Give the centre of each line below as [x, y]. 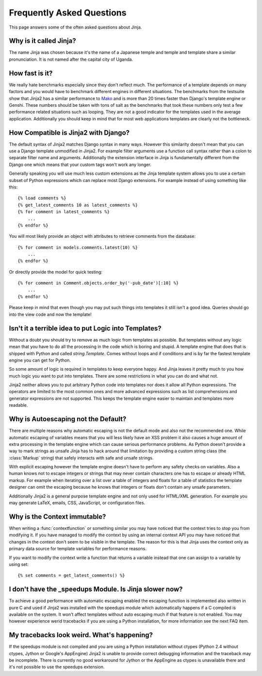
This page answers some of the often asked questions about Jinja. [75, 27]
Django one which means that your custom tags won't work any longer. [80, 165]
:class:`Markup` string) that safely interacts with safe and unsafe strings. [81, 458]
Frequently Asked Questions [68, 13]
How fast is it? [31, 73]
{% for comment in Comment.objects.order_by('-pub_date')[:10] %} [98, 283]
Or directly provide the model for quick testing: [56, 272]
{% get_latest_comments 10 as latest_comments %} [78, 205]
